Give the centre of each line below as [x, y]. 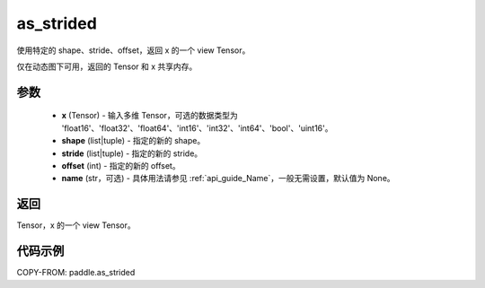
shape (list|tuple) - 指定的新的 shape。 [133, 141]
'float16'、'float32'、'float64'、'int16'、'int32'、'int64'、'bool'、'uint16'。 [197, 128]
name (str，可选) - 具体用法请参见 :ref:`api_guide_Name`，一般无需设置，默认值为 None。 [228, 179]
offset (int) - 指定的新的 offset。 [121, 165]
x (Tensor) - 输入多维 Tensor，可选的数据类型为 [150, 116]
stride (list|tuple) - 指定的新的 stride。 [132, 153]
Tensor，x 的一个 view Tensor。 [76, 225]
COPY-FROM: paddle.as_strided [76, 273]
